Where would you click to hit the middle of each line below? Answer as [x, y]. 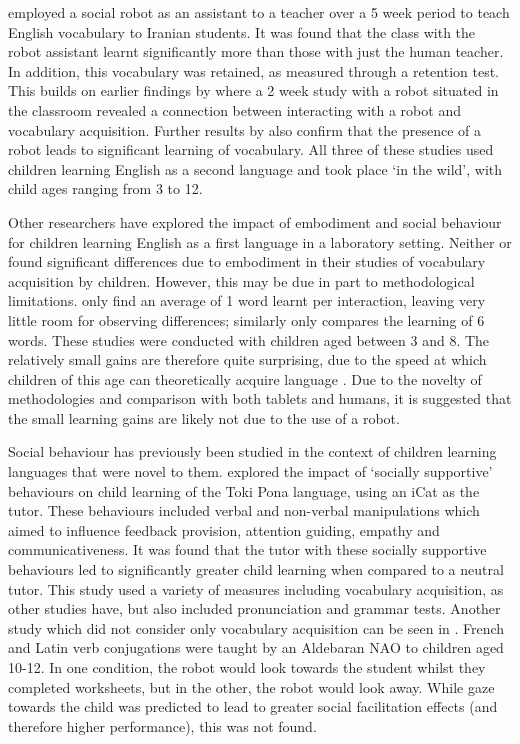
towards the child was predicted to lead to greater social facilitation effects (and [253, 706]
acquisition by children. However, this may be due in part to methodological [241, 280]
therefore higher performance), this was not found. [162, 725]
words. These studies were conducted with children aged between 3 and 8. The [249, 339]
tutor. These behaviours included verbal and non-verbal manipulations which [244, 510]
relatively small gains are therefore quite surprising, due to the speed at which [247, 359]
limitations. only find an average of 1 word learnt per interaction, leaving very [247, 300]
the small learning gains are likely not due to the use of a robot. [204, 417]
